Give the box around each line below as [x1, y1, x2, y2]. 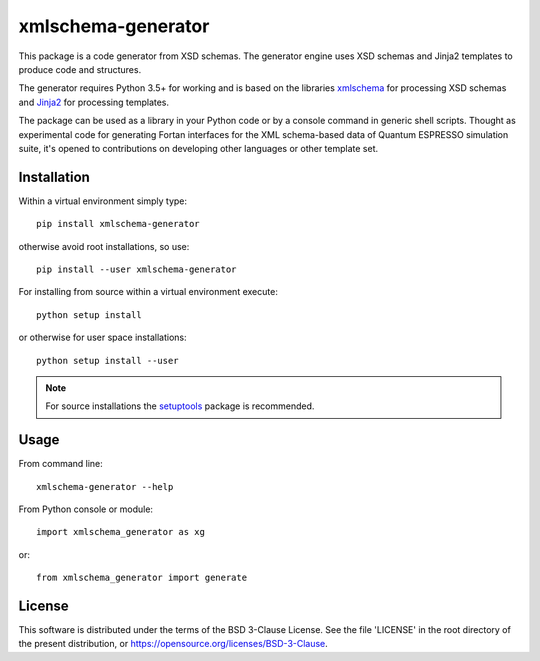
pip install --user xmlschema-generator [36, 263, 237, 275]
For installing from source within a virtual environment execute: [18, 286, 279, 298]
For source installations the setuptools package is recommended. [45, 400, 315, 412]
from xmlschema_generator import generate [36, 572, 248, 584]
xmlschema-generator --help [36, 481, 174, 492]
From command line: [18, 458, 104, 470]
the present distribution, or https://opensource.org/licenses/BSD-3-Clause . [18, 638, 329, 650]
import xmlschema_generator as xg [36, 526, 205, 538]
